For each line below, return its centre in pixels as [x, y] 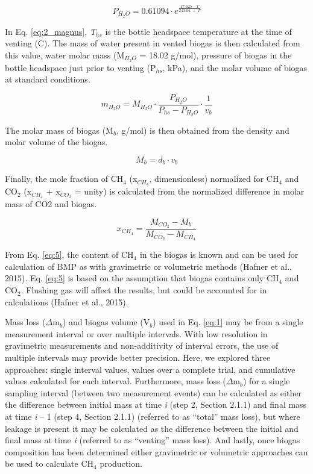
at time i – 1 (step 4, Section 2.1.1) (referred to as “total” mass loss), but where [153, 416]
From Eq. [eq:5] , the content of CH [69, 254]
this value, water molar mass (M [65, 55]
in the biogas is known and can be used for [219, 254]
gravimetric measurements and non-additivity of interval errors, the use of [142, 345]
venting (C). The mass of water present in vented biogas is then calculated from [153, 43]
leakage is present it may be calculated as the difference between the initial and [152, 428]
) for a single [267, 381]
